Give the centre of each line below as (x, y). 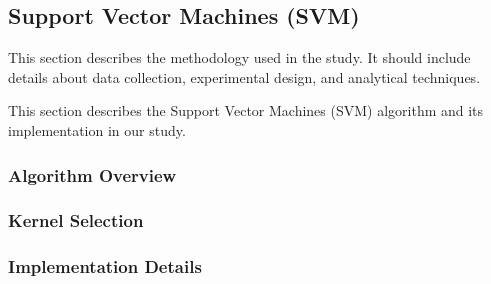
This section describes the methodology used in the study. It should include (239, 57)
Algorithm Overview (92, 174)
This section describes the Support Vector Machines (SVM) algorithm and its (246, 110)
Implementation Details (105, 266)
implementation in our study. (97, 129)
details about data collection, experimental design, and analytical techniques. (244, 76)
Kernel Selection (76, 220)
